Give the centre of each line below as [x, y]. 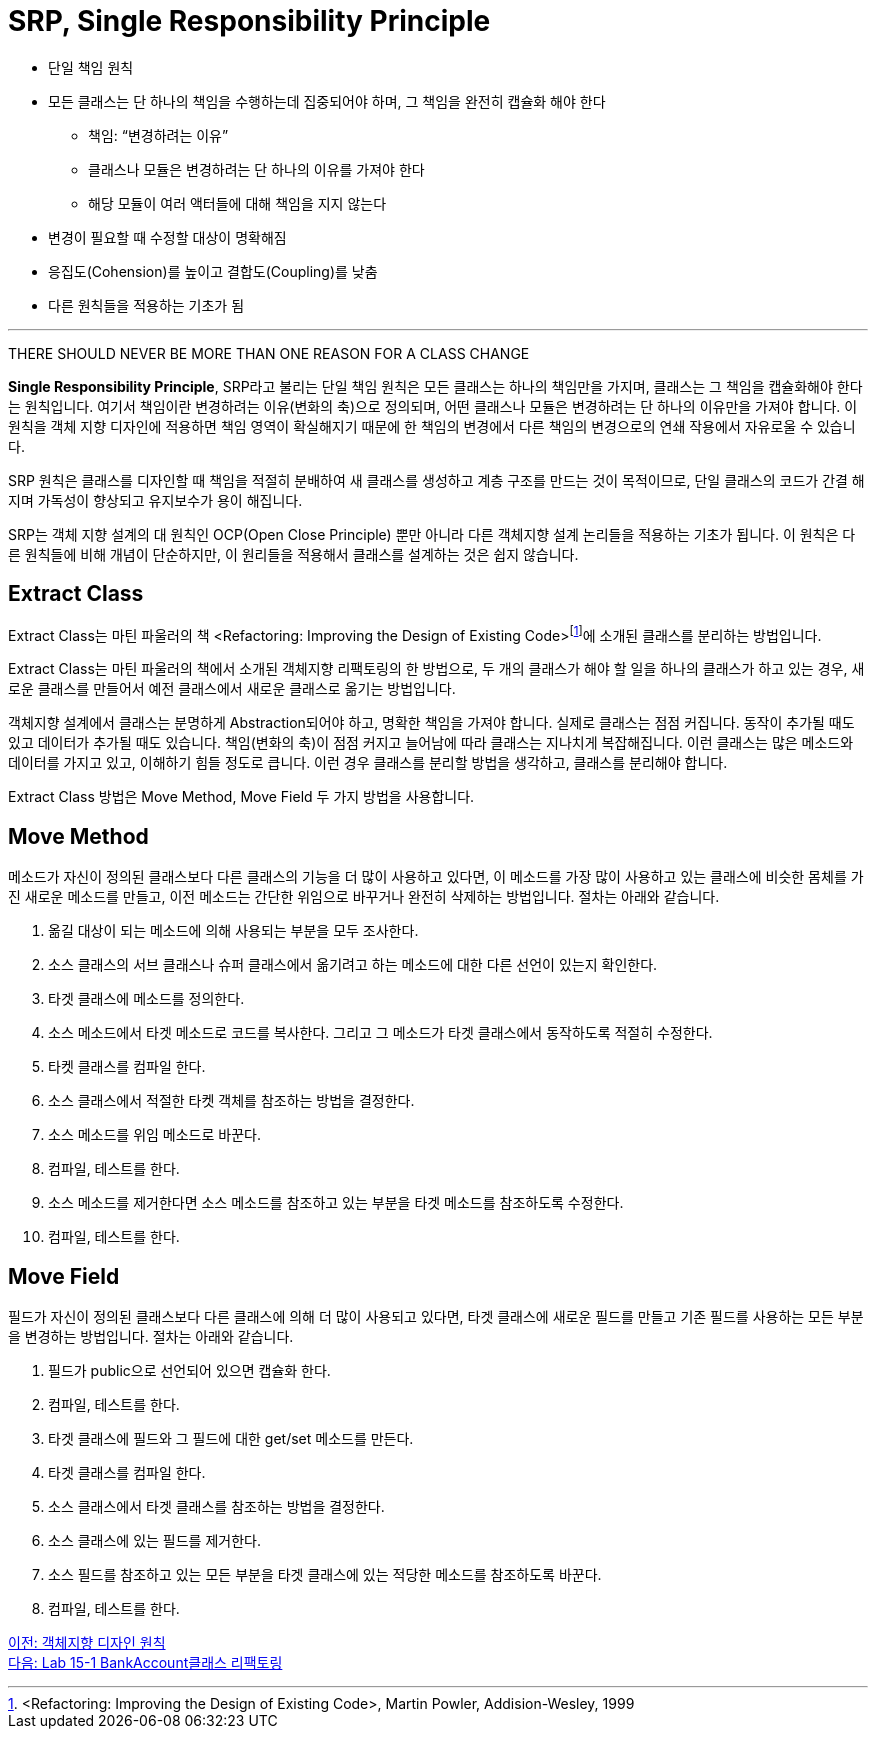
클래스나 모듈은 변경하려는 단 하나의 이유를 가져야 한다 [256, 169]
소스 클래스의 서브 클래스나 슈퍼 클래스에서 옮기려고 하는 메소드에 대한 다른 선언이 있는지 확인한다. [353, 965]
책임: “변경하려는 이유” [158, 135]
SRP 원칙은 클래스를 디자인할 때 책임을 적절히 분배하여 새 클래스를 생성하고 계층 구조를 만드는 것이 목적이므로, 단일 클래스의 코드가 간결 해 [436, 480]
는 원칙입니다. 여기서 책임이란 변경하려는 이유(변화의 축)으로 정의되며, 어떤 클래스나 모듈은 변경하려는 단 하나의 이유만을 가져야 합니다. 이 [433, 406]
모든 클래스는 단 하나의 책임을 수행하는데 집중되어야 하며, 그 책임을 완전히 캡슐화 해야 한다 [327, 101]
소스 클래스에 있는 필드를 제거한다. [154, 1540]
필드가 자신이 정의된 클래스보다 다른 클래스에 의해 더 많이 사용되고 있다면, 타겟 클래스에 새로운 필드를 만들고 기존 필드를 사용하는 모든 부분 [436, 1316]
